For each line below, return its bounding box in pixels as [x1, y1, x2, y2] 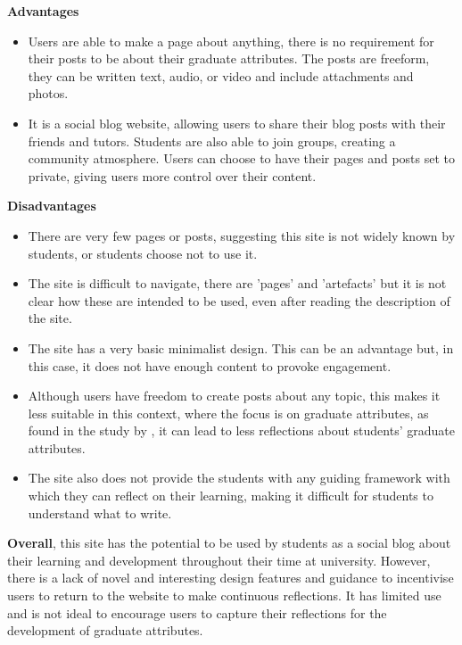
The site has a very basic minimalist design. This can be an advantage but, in [28, 338, 454, 357]
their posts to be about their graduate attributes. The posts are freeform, [28, 49, 430, 68]
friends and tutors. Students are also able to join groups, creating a [28, 131, 396, 150]
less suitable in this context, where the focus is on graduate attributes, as [28, 403, 429, 422]
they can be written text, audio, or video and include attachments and [28, 66, 414, 85]
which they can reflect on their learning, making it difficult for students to [28, 486, 433, 505]
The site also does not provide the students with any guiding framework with [28, 468, 450, 487]
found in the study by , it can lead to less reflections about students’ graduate [28, 421, 455, 440]
